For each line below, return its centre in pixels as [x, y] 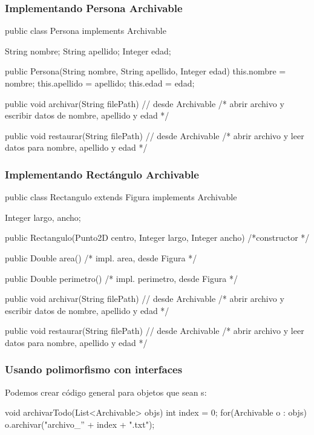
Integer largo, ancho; [43, 217]
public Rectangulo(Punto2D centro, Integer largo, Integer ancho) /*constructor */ [157, 237]
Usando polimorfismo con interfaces [94, 369]
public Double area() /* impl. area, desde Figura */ [101, 257]
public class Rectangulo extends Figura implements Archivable [121, 197]
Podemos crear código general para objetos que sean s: [106, 392]
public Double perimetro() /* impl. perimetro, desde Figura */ [121, 278]
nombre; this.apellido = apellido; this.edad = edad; [100, 83]
